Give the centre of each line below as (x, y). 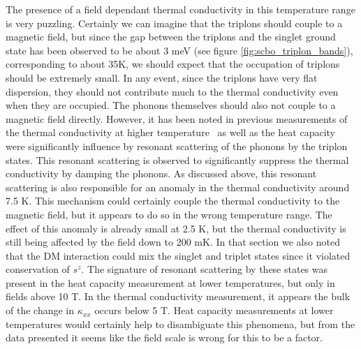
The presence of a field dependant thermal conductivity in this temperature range (180, 9)
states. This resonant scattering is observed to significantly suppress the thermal (177, 159)
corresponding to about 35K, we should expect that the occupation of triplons (173, 64)
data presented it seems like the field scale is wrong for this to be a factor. (164, 337)
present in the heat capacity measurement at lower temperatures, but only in (170, 282)
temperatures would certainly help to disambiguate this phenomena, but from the (180, 324)
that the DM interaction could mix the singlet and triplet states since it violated (178, 255)
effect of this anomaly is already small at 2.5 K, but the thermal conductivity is (176, 228)
